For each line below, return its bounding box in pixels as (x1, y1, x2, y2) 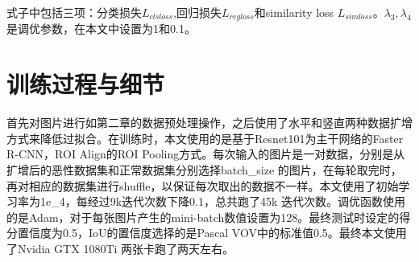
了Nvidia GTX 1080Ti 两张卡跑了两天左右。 (6, 239, 234, 256)
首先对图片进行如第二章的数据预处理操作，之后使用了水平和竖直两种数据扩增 (6, 114, 413, 131)
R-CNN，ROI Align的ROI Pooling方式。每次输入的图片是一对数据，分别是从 (6, 145, 405, 162)
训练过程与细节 (6, 68, 165, 100)
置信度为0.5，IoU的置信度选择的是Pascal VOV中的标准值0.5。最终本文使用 (17, 224, 407, 241)
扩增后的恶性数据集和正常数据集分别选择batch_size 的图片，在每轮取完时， (6, 161, 402, 178)
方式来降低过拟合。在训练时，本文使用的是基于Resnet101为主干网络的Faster (6, 129, 404, 146)
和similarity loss (254, 4, 334, 20)
